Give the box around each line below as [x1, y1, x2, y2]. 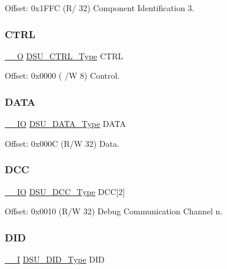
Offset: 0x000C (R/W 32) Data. [5, 137, 119, 149]
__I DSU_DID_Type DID [5, 253, 105, 265]
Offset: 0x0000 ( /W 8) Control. [5, 69, 120, 82]
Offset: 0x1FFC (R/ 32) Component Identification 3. [5, 2, 195, 14]
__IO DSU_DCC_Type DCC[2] [5, 185, 125, 197]
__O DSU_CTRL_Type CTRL [5, 49, 123, 62]
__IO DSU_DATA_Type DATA [5, 117, 126, 130]
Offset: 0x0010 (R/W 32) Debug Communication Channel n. [5, 205, 223, 217]
